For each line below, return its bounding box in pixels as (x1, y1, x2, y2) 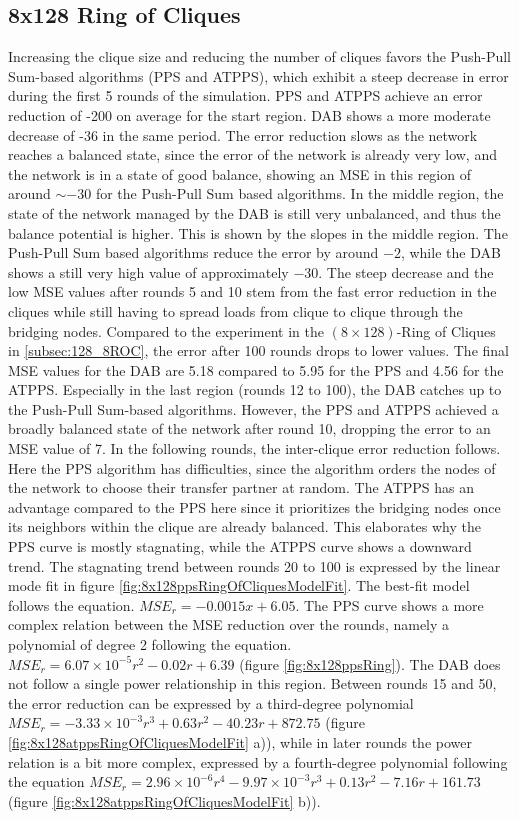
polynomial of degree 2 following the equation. (8, 634, 292, 655)
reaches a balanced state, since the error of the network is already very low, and (8, 144, 497, 165)
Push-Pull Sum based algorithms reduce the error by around (8, 242, 379, 263)
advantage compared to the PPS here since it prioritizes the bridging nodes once (8, 496, 501, 517)
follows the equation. (8, 594, 135, 615)
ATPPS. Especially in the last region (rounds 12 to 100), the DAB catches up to (8, 379, 502, 400)
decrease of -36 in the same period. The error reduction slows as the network (8, 124, 478, 145)
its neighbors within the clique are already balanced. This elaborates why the (8, 516, 481, 537)
